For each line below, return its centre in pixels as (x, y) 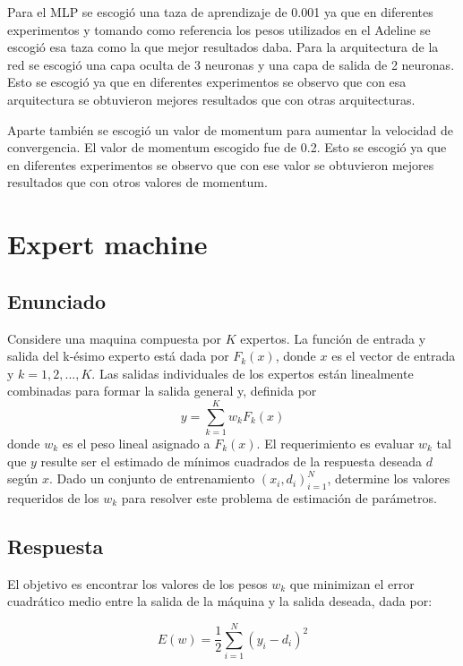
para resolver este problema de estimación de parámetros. (279, 498)
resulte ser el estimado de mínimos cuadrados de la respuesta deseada (231, 461)
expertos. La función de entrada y (333, 338)
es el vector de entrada (394, 356)
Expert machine (107, 244)
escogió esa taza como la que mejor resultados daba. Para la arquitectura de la (223, 47)
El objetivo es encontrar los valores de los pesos (137, 583)
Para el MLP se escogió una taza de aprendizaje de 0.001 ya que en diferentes (220, 12)
